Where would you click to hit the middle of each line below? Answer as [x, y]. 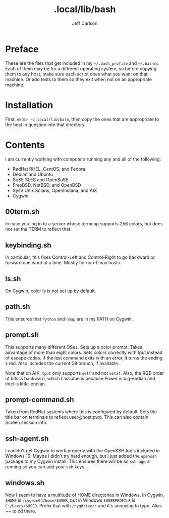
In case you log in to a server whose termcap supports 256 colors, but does [84, 224]
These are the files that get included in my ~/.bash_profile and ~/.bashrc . [82, 63]
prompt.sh [22, 335]
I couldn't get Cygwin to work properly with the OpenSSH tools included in [82, 451]
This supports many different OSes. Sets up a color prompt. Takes [74, 347]
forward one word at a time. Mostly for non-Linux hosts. [63, 263]
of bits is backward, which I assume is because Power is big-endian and [80, 378]
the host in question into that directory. [45, 125]
